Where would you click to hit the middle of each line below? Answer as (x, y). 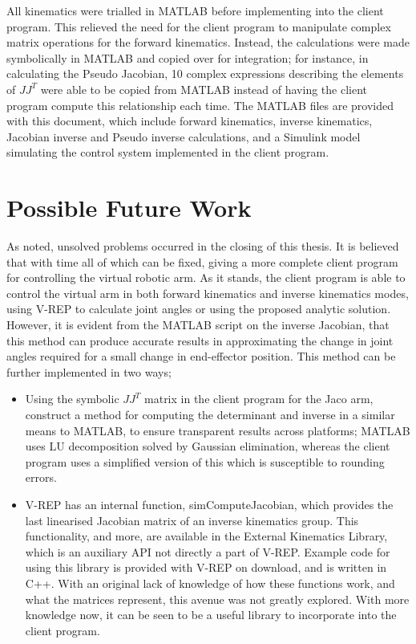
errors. (41, 477)
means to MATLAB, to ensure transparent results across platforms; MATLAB (218, 430)
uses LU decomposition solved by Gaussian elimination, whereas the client (208, 446)
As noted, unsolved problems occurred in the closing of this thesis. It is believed (203, 246)
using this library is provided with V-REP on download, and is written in (206, 567)
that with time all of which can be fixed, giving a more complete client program (202, 261)
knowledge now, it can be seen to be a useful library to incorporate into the (211, 615)
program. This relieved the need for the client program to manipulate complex (199, 26)
